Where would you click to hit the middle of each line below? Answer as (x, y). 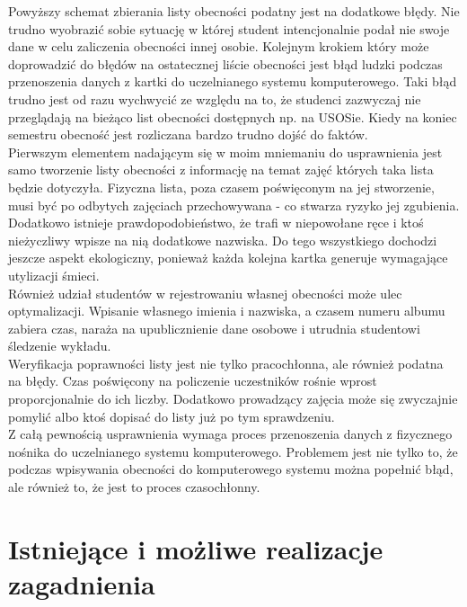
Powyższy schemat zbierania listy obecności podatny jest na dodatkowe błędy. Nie (234, 11)
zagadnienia (82, 584)
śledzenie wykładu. (60, 346)
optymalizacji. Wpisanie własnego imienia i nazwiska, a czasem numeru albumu (227, 311)
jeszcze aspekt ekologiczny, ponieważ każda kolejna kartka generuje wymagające (228, 258)
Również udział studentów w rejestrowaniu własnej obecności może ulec (205, 293)
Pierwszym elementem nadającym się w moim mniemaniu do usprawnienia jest (225, 152)
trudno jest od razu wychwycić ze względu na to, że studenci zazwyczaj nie (215, 98)
